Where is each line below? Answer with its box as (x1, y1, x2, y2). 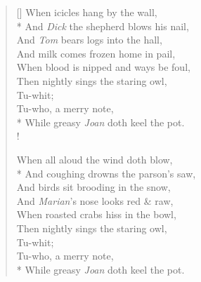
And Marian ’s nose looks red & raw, (16, 193, 174, 208)
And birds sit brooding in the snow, (16, 180, 171, 194)
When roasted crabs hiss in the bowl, (16, 207, 176, 222)
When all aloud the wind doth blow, (16, 152, 173, 166)
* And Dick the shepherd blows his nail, (16, 18, 189, 33)
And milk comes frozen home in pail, (16, 46, 176, 60)
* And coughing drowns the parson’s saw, (16, 166, 196, 180)
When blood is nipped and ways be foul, (16, 60, 190, 74)
